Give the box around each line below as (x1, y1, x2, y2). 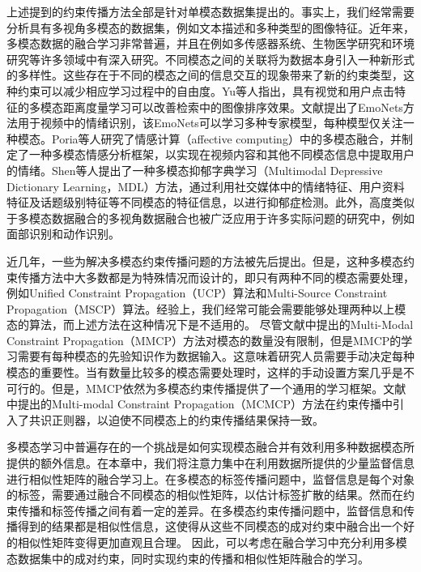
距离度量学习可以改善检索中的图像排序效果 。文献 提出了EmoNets (62, 98, 403, 115)
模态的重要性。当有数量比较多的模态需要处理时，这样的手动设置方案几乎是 (6, 364, 403, 381)
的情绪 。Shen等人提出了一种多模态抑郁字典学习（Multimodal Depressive (6, 161, 383, 178)
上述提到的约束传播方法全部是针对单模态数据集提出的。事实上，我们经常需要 (6, 3, 415, 19)
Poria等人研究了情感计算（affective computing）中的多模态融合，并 (51, 130, 402, 147)
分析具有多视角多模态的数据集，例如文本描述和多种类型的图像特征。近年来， (6, 19, 415, 36)
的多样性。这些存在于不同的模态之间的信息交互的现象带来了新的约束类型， (6, 66, 403, 83)
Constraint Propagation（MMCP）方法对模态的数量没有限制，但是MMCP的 (6, 331, 402, 348)
